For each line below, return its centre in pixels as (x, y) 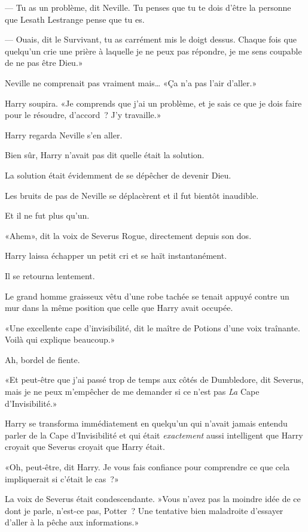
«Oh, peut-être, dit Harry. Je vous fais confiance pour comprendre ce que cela (147, 467)
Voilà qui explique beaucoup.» (60, 339)
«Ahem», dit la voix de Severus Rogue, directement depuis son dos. (128, 235)
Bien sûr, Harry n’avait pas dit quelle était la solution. (105, 155)
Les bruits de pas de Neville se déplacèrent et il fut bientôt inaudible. (132, 195)
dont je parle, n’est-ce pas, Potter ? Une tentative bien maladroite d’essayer (144, 510)
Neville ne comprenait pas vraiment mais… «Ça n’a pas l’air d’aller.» (131, 82)
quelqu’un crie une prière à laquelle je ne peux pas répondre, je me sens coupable (153, 51)
